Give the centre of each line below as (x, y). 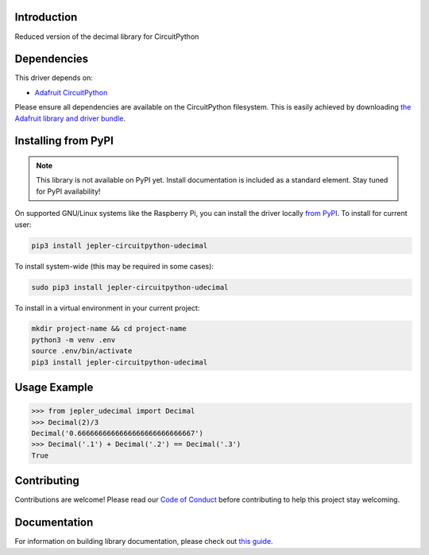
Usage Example (54, 388)
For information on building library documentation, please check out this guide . (144, 542)
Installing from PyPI (64, 141)
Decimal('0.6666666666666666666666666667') (118, 434)
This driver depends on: (54, 78)
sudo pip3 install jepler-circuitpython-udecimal (130, 287)
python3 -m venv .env (73, 340)
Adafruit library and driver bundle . (70, 118)
